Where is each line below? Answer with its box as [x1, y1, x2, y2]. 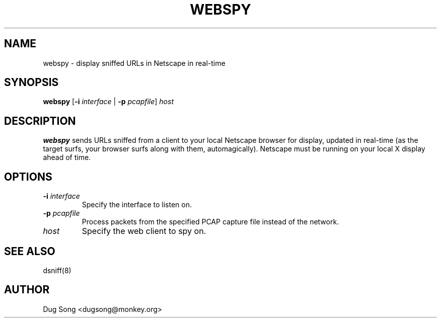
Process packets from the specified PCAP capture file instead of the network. [82, 217, 339, 226]
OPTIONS [4, 170, 52, 183]
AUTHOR [4, 283, 50, 296]
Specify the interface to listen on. [82, 200, 192, 209]
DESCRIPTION [4, 114, 76, 127]
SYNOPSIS [4, 76, 59, 89]
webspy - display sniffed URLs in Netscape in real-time [43, 58, 226, 67]
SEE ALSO [4, 245, 55, 258]
